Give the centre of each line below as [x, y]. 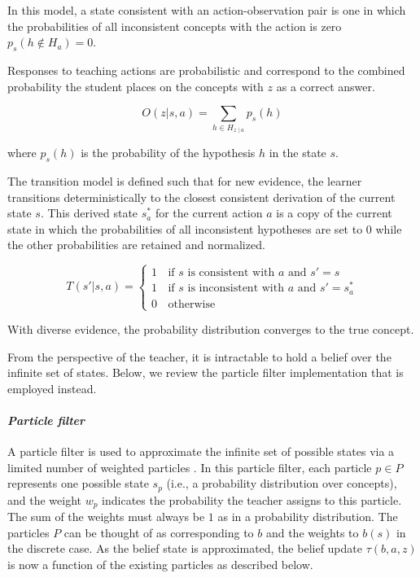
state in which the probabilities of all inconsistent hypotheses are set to [185, 228]
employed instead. [52, 388]
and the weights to [312, 532]
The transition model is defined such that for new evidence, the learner [185, 180]
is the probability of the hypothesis [168, 153]
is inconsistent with [236, 289]
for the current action [209, 213]
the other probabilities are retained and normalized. [136, 245]
